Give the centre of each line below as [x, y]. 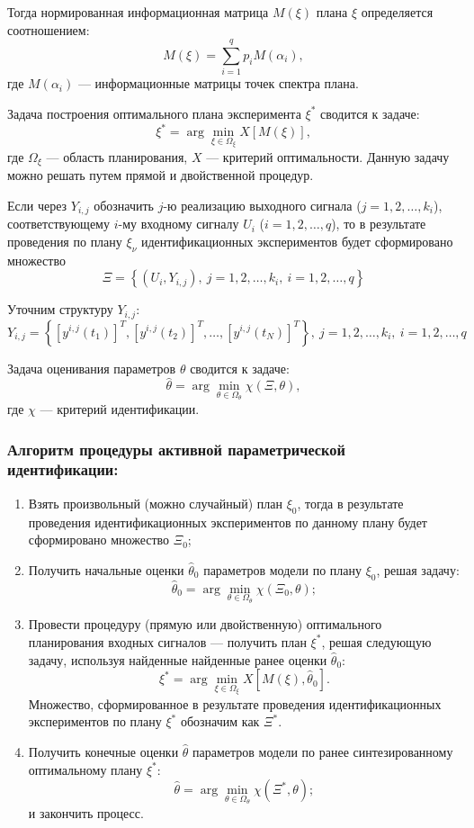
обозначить [124, 205]
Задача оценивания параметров [92, 368]
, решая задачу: [418, 569]
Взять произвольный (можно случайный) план [155, 503]
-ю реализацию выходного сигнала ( [262, 205]
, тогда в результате [350, 503]
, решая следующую [376, 641]
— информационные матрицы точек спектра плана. [218, 83]
